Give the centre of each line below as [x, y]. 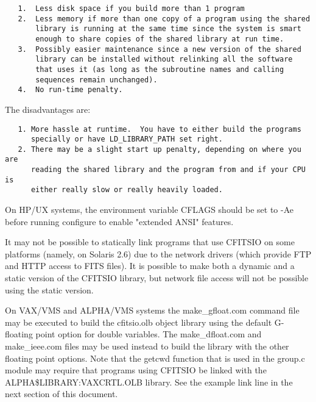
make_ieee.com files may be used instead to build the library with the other [147, 346]
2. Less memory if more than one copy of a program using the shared [164, 19]
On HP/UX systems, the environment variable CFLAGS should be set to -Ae [149, 210]
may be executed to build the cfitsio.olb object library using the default [139, 322]
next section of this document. [61, 394]
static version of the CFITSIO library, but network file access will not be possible [157, 278]
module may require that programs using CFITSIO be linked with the [136, 370]
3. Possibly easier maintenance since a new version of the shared [160, 49]
